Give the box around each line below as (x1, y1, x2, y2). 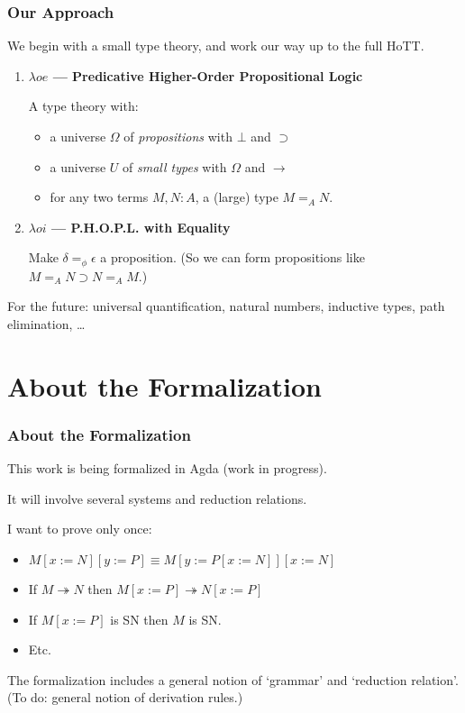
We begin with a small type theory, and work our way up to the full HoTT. (7, 36, 424, 55)
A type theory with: (28, 96, 139, 115)
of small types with (123, 157, 227, 176)
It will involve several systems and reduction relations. (7, 489, 307, 507)
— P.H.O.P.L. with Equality (50, 217, 231, 236)
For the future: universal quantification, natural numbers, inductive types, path (7, 297, 445, 315)
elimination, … (7, 315, 86, 334)
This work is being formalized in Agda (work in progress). (7, 459, 327, 478)
